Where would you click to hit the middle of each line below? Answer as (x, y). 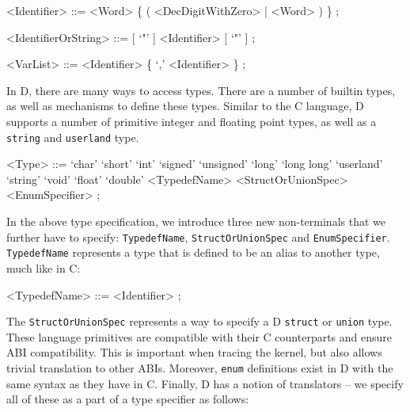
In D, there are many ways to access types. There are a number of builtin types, (201, 90)
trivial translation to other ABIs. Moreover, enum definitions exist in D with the (200, 367)
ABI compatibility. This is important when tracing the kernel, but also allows (194, 352)
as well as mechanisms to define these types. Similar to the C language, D (185, 106)
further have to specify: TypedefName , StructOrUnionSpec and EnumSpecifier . (198, 237)
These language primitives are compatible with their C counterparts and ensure (199, 336)
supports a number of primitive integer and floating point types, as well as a (192, 121)
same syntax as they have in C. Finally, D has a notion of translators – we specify (205, 383)
